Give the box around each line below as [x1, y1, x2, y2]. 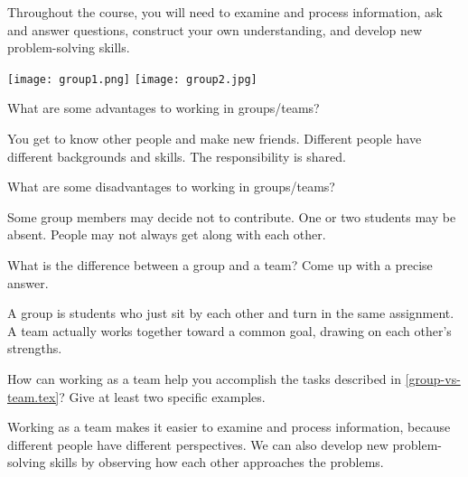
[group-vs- [405, 369, 461, 388]
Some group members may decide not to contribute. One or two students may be [7, 207, 456, 226]
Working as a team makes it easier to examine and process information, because [7, 417, 451, 436]
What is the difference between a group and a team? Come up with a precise [7, 256, 433, 274]
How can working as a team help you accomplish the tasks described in [7, 369, 401, 388]
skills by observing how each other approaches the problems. [50, 453, 384, 472]
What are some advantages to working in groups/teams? [7, 98, 320, 117]
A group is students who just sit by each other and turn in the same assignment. [7, 304, 454, 323]
